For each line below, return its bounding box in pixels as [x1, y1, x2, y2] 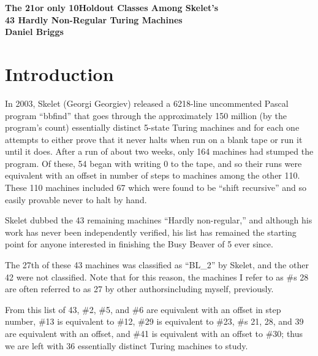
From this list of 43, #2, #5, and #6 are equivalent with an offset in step [5, 303, 281, 315]
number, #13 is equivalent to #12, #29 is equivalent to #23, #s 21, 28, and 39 [5, 315, 304, 328]
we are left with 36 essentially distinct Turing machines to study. [5, 339, 248, 352]
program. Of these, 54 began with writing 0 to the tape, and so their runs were [5, 157, 302, 169]
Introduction [5, 61, 114, 86]
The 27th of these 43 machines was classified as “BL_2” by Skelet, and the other [5, 258, 309, 271]
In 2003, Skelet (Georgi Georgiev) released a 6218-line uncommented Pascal [5, 96, 289, 109]
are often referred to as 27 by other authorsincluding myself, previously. [5, 282, 274, 295]
